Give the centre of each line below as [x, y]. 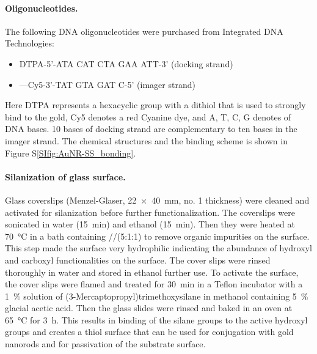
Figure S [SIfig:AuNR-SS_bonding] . [71, 153]
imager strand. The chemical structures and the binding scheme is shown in [146, 140]
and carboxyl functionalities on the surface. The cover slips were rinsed [138, 260]
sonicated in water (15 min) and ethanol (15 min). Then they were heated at [150, 224]
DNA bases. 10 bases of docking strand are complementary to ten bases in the [151, 129]
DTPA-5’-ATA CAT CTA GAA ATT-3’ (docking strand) [126, 63]
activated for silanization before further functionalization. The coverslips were [150, 212]
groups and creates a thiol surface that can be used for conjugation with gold [149, 332]
